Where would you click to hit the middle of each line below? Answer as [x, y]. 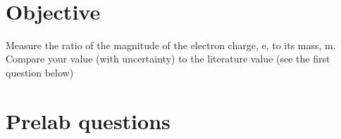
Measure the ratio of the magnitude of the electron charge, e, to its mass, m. [171, 45]
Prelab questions [88, 120]
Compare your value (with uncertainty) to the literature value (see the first [168, 59]
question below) [40, 72]
